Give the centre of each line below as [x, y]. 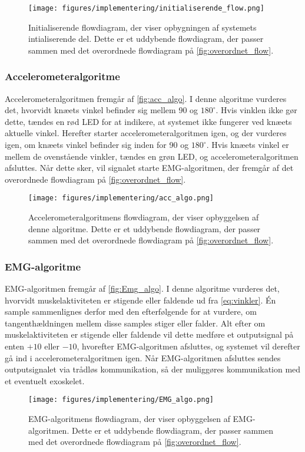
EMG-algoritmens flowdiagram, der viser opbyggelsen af [129, 419]
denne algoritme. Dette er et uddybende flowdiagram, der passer [145, 228]
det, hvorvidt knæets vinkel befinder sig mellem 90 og [102, 110]
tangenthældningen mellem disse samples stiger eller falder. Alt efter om [135, 323]
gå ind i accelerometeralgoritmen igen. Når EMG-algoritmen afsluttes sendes [143, 357]
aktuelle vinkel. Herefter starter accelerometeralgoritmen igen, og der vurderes [146, 133]
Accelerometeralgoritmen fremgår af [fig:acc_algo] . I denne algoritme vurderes [146, 98]
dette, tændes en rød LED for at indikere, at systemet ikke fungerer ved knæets [148, 121]
